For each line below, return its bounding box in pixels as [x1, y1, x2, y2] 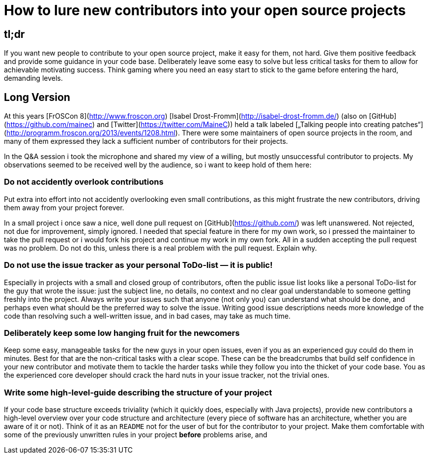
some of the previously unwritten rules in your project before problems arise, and [4, 430, 267, 439]
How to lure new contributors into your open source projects [4, 2, 406, 19]
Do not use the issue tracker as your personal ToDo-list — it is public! [4, 260, 273, 270]
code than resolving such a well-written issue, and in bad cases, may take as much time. [4, 311, 291, 320]
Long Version [4, 91, 70, 103]
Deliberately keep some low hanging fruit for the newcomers [4, 327, 240, 338]
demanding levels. [4, 74, 63, 83]
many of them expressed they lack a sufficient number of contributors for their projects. [4, 137, 288, 146]
